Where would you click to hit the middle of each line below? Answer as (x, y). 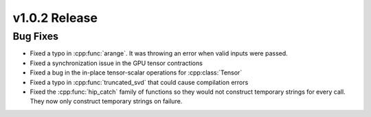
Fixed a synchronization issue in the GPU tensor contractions (116, 63)
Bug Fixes (35, 36)
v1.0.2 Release (55, 18)
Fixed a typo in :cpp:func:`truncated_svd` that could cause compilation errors (139, 82)
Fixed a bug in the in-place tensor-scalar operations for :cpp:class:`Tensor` (136, 73)
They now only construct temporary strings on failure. (106, 101)
